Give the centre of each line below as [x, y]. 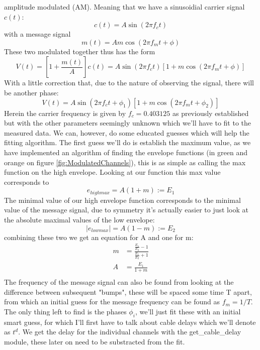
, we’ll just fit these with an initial [188, 311]
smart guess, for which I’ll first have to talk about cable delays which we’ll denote [130, 322]
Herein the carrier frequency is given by [65, 113]
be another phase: [31, 92]
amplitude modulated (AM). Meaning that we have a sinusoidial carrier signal [124, 7]
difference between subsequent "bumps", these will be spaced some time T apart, [128, 291]
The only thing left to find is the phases [65, 311]
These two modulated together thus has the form [80, 51]
